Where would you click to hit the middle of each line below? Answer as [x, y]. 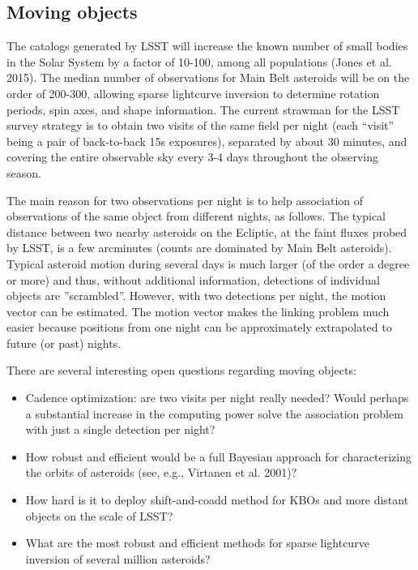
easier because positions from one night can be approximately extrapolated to [199, 327]
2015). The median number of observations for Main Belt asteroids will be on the [208, 77]
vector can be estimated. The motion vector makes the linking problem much [198, 311]
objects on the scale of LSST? [99, 515]
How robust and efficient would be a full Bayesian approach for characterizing [218, 456]
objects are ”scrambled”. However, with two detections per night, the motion [196, 296]
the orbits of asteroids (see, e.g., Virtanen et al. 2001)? [161, 472]
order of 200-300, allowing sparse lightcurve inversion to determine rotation [193, 93]
